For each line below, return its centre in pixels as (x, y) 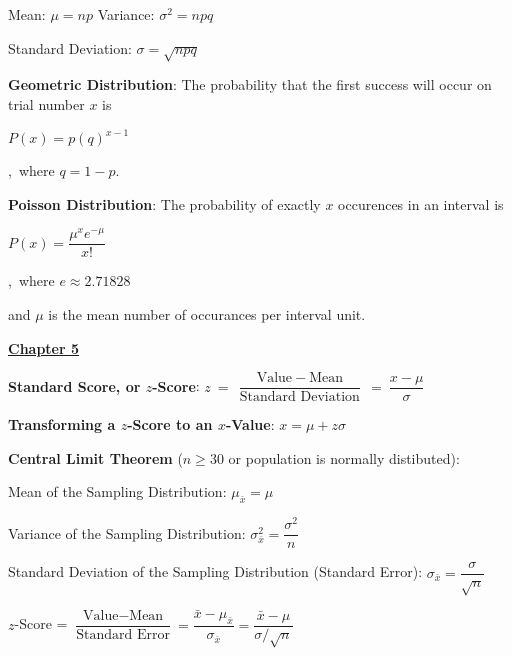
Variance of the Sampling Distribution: (127, 532)
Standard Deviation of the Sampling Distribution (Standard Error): (215, 571)
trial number (46, 103)
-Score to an (170, 424)
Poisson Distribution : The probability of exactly (164, 203)
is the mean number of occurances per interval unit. (207, 313)
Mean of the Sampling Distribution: (117, 491)
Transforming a (62, 424)
